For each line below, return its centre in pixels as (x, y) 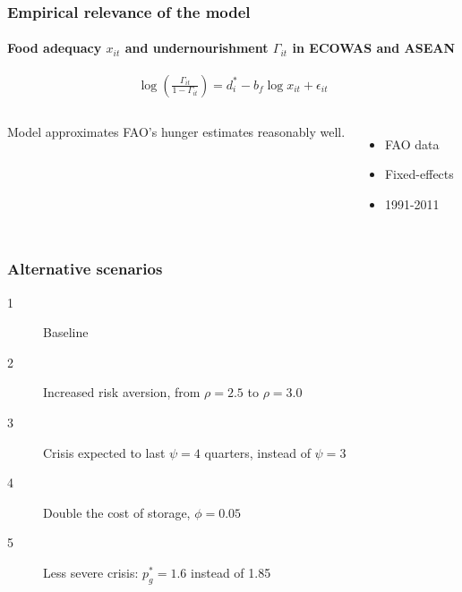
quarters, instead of (257, 452)
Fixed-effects (419, 174)
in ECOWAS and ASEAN (374, 48)
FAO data (412, 144)
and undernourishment (197, 48)
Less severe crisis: (91, 572)
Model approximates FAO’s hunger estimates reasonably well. (176, 131)
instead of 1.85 (231, 572)
